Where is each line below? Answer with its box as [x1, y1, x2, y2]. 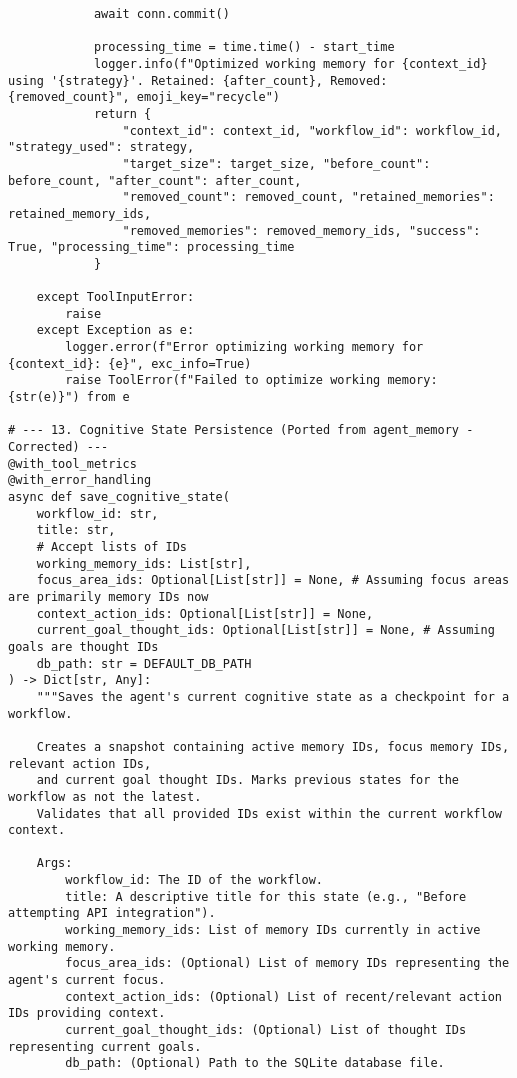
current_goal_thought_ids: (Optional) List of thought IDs [65, 1023, 467, 1038]
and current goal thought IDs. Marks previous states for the [36, 773, 460, 788]
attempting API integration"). [8, 906, 216, 921]
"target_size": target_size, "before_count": [122, 156, 431, 171]
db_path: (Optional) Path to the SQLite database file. [65, 1056, 445, 1071]
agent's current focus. [8, 973, 166, 988]
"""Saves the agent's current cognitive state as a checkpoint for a [36, 689, 510, 704]
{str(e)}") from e [8, 390, 130, 405]
